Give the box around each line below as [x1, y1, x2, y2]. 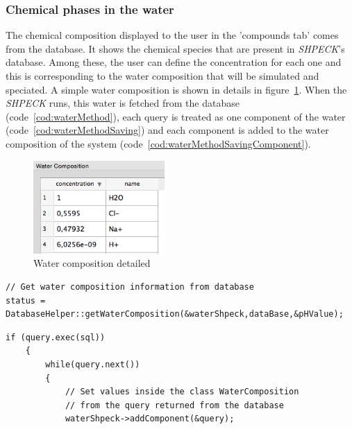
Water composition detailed [33, 256, 151, 270]
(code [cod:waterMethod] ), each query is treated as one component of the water [6, 109, 346, 123]
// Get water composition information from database [6, 281, 254, 292]
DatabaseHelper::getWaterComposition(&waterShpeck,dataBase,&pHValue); [6, 309, 344, 319]
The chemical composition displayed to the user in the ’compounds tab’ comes [6, 28, 339, 42]
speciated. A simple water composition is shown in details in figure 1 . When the [6, 82, 347, 96]
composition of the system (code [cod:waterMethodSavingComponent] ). [6, 136, 311, 150]
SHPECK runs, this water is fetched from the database [6, 96, 240, 110]
